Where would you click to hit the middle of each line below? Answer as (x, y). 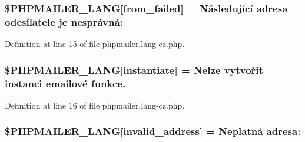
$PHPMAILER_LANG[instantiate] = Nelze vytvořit (134, 70)
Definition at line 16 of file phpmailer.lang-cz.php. (95, 105)
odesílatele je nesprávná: (64, 21)
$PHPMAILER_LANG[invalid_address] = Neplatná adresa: (153, 131)
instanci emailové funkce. (65, 83)
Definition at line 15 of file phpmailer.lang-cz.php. (95, 44)
